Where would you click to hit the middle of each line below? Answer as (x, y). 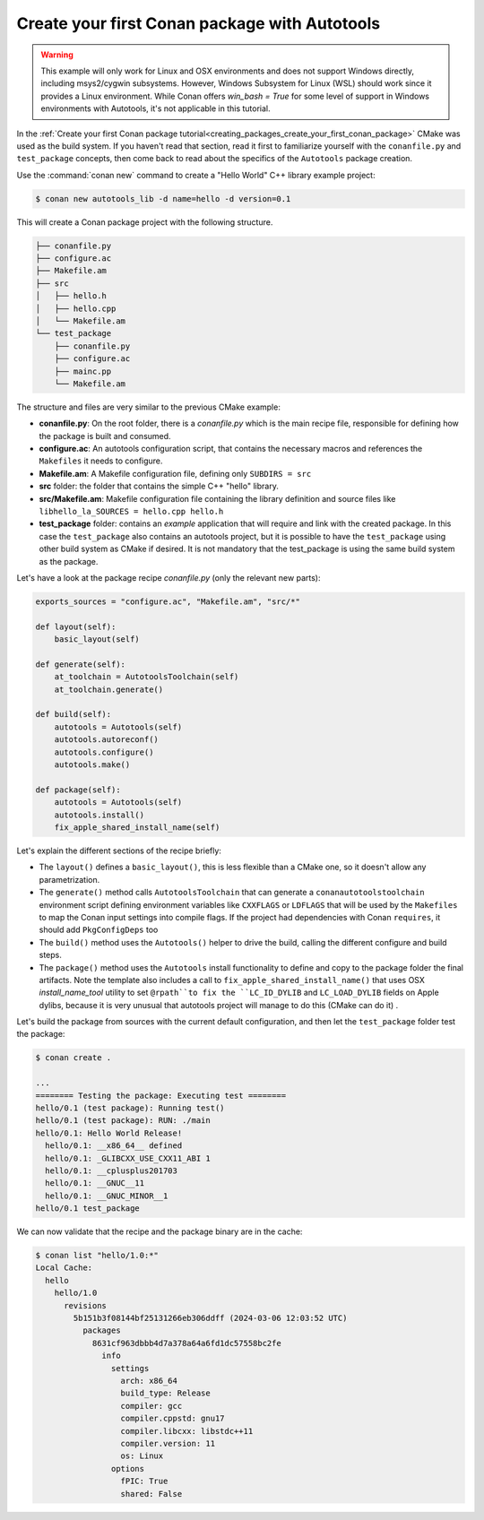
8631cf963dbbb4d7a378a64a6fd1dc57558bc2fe (186, 1343)
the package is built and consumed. (105, 436)
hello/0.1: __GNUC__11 (95, 1183)
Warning (57, 55)
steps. (50, 955)
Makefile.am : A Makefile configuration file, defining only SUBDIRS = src (175, 473)
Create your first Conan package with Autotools (199, 23)
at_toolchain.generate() (109, 689)
